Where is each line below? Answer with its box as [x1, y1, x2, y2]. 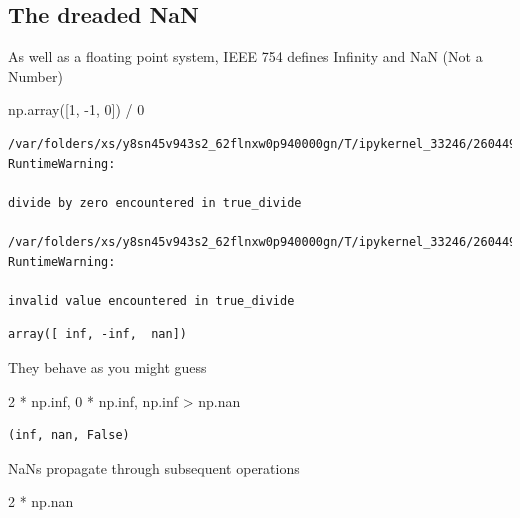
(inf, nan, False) [8, 428, 130, 443]
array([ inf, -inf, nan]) [8, 327, 187, 342]
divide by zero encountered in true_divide [8, 195, 302, 210]
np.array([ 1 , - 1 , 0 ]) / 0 [8, 99, 145, 120]
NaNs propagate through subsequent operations [8, 457, 300, 478]
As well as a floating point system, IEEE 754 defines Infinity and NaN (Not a [8, 46, 483, 67]
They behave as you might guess [8, 356, 207, 377]
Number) [8, 65, 63, 86]
